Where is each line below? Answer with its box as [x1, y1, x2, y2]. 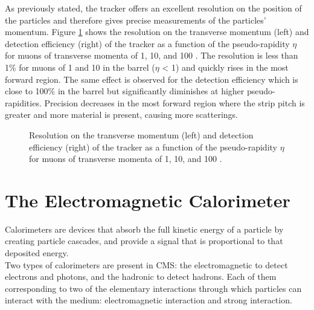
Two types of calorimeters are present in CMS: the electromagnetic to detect [5, 258, 288, 271]
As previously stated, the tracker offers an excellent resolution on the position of [5, 2, 302, 14]
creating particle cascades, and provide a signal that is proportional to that [5, 234, 283, 247]
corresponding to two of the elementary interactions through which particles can [5, 282, 302, 294]
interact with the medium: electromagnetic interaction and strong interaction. [5, 294, 292, 306]
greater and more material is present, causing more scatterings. [5, 108, 239, 121]
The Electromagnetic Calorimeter [5, 187, 290, 212]
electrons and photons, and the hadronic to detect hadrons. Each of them [5, 270, 277, 283]
